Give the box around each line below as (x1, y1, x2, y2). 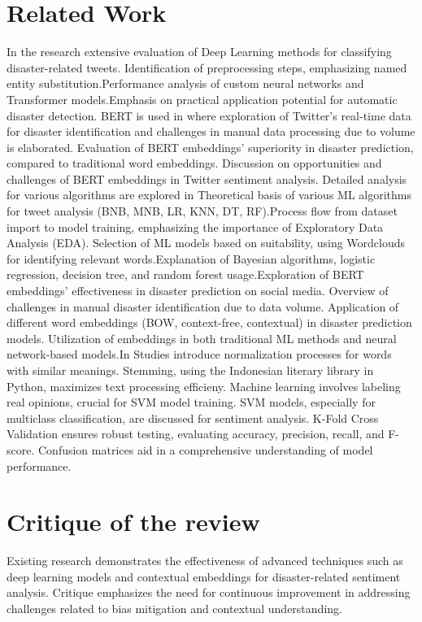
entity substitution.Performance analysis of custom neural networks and (7, 75, 364, 92)
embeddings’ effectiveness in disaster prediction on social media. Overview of (7, 282, 389, 299)
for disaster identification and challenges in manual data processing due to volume (7, 123, 415, 140)
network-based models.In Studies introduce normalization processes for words (7, 346, 392, 363)
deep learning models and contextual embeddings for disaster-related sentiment (7, 568, 401, 585)
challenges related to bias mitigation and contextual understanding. (7, 600, 342, 617)
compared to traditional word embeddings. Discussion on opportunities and (7, 154, 382, 172)
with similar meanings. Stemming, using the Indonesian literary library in (7, 362, 374, 378)
